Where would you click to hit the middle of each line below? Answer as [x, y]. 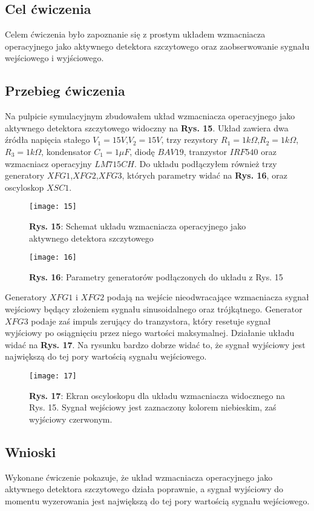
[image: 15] [53, 207]
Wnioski [31, 451]
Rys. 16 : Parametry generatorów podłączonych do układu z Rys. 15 [156, 276]
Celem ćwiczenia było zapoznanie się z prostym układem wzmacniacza [135, 34]
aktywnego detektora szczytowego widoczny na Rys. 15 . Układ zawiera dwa [147, 127]
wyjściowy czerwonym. [71, 419]
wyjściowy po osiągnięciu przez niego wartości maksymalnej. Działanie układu [150, 333]
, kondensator [66, 151]
